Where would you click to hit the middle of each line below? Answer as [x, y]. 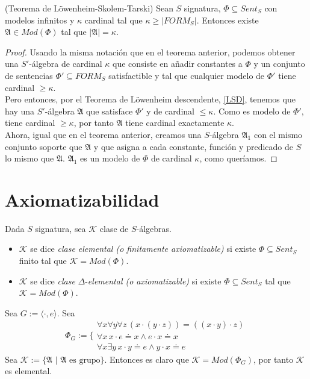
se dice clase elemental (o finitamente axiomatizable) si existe [143, 249]
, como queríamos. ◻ [238, 158]
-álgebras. [154, 228]
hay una [20, 111]
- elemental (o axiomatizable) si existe [153, 280]
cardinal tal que [113, 20]
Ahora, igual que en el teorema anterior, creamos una [103, 134]
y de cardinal [171, 111]
